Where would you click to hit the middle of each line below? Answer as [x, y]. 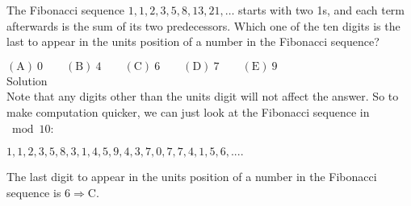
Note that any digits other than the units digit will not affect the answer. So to [203, 96]
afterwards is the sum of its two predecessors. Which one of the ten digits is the [203, 25]
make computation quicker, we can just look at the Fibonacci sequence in [188, 111]
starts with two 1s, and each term [322, 10]
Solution [27, 80]
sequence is [34, 192]
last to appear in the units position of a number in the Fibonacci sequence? [193, 41]
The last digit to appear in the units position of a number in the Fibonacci [192, 177]
